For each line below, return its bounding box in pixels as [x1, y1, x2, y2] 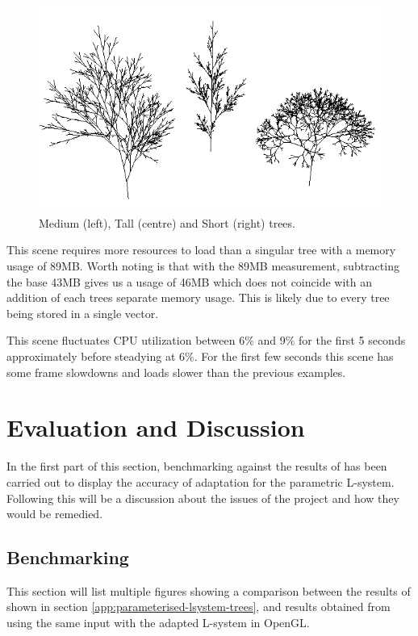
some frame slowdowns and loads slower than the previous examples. [6, 363, 346, 380]
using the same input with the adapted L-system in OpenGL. [6, 614, 310, 631]
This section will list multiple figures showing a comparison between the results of [6, 582, 411, 599]
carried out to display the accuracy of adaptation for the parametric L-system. [6, 473, 395, 490]
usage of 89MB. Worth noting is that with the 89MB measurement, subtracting [6, 257, 399, 274]
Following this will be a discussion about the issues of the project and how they [6, 489, 399, 506]
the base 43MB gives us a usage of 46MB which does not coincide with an [6, 273, 372, 290]
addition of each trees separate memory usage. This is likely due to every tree [6, 289, 390, 306]
